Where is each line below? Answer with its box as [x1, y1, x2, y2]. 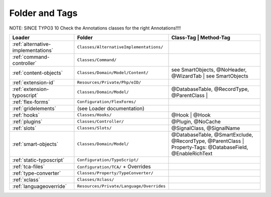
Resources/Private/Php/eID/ [77, 80, 142, 85]
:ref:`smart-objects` [12, 140, 59, 147]
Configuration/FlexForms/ [77, 99, 137, 104]
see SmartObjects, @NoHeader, [171, 66, 247, 73]
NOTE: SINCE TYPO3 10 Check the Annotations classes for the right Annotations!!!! [9, 25, 181, 31]
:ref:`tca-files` [12, 163, 45, 170]
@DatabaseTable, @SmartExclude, [171, 131, 253, 138]
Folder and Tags [9, 7, 78, 18]
